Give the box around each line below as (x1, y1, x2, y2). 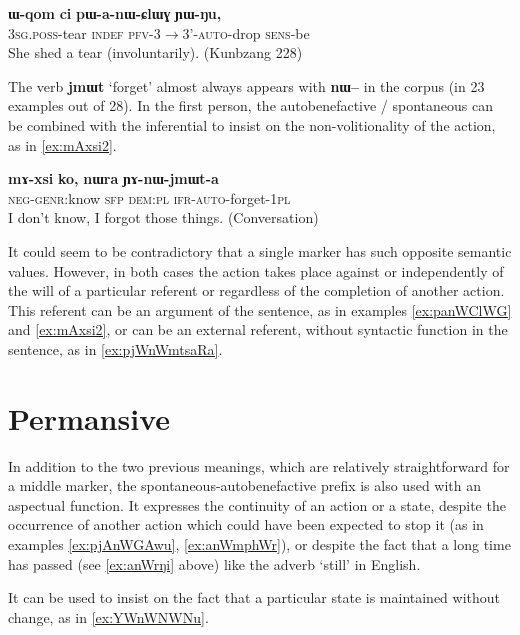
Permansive (8, 397, 171, 438)
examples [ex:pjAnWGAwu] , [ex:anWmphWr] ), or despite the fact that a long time (8, 534, 511, 554)
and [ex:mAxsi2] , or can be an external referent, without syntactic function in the (8, 319, 508, 340)
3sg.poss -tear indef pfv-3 (8, 22, 161, 43)
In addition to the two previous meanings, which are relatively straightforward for (8, 455, 510, 476)
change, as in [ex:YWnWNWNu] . (8, 606, 209, 627)
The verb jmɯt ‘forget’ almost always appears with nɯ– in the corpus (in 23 (8, 75, 485, 96)
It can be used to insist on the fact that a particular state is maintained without (8, 587, 501, 608)
